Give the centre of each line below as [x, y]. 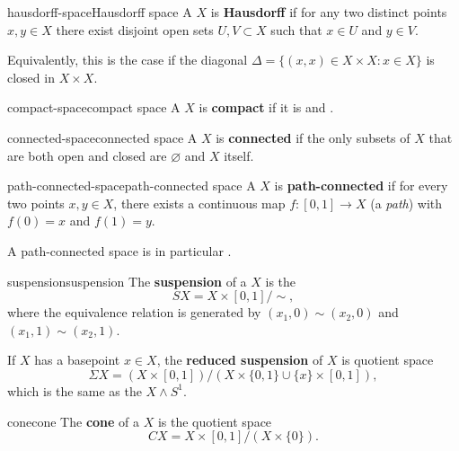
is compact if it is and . [266, 107]
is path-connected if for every [361, 186]
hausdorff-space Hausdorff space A [100, 12]
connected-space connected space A [102, 137]
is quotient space [388, 360]
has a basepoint [77, 360]
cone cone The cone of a [74, 421]
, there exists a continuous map [199, 203]
